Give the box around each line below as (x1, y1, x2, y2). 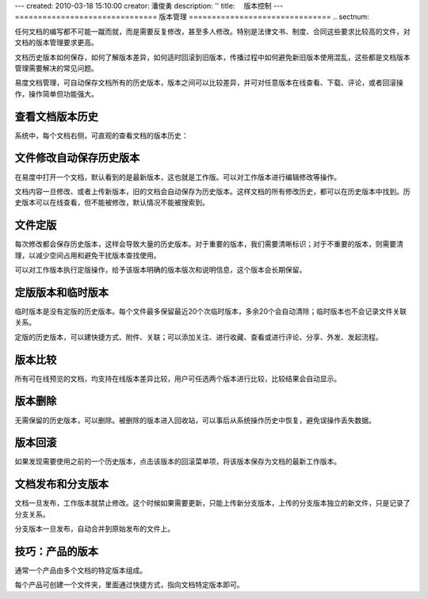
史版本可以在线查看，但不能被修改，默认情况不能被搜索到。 (14, 198, 209, 208)
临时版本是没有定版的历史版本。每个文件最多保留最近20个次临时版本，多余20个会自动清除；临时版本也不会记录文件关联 (14, 306, 407, 316)
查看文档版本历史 (14, 109, 98, 123)
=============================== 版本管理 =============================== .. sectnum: (14, 12, 370, 21)
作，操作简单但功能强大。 (14, 89, 98, 98)
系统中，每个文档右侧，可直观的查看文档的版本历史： (14, 131, 189, 140)
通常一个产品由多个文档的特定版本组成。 (14, 566, 147, 575)
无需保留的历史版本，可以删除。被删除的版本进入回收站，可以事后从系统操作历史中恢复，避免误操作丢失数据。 (14, 415, 376, 425)
